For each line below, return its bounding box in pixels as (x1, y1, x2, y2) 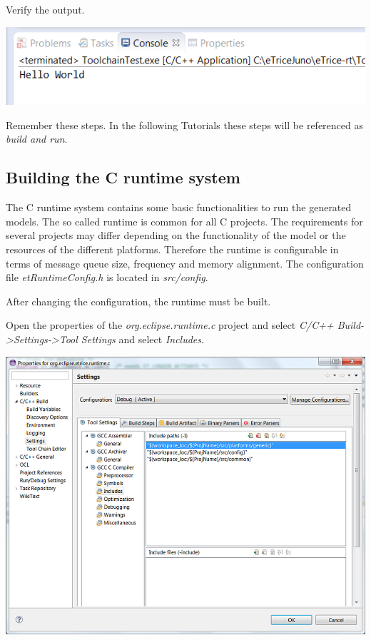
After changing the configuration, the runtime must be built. (6, 293, 271, 308)
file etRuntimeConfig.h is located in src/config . (6, 270, 208, 285)
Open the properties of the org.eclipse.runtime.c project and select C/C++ (6, 318, 334, 332)
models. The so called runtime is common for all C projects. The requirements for (6, 213, 363, 228)
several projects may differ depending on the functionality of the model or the (6, 228, 346, 243)
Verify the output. (6, 2, 85, 16)
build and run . (6, 131, 68, 146)
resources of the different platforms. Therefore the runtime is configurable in (6, 242, 339, 256)
